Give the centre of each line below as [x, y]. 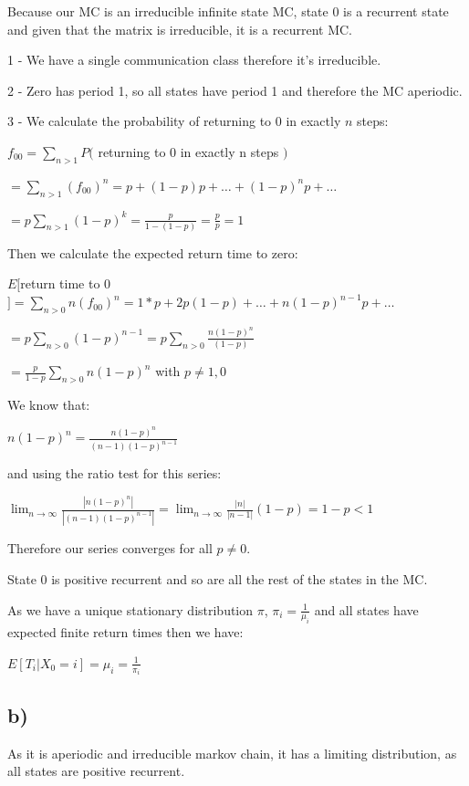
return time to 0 [66, 283]
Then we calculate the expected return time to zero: [153, 252]
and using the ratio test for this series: [115, 473]
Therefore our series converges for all [110, 548]
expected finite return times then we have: [125, 632]
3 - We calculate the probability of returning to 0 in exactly [174, 121]
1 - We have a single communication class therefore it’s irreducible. [194, 60]
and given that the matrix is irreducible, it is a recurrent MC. [180, 29]
